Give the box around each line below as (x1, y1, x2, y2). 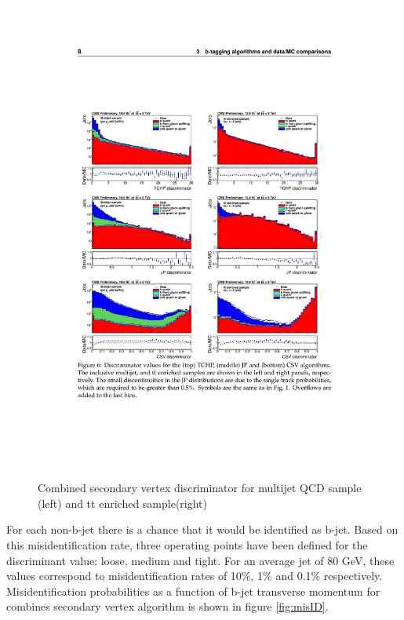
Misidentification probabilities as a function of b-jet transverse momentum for (6, 582, 380, 599)
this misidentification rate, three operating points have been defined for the (6, 537, 368, 553)
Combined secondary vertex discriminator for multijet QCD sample (38, 480, 362, 496)
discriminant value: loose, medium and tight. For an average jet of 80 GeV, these (6, 552, 395, 568)
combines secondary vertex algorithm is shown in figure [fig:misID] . (6, 598, 329, 615)
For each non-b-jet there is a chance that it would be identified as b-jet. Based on (6, 521, 399, 538)
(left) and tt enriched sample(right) (38, 494, 208, 511)
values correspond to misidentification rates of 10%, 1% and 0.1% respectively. (6, 567, 383, 584)
